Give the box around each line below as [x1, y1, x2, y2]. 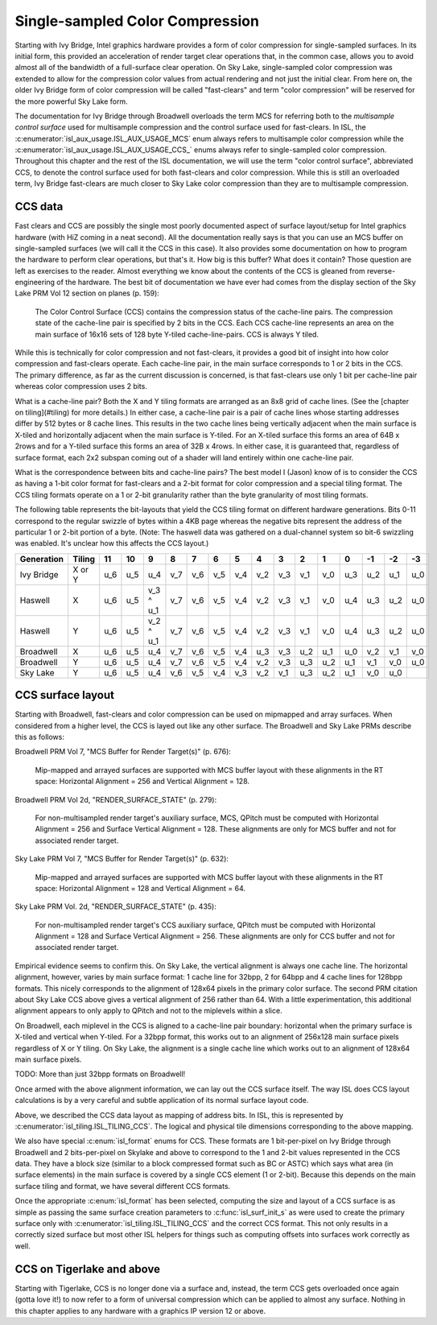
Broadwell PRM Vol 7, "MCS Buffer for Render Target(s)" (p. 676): [14, 747, 231, 757]
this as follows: [14, 732, 64, 741]
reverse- [366, 266, 396, 275]
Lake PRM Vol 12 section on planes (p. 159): [14, 288, 160, 298]
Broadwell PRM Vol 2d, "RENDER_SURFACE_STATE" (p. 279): [14, 795, 217, 804]
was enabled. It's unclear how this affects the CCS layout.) [14, 539, 209, 548]
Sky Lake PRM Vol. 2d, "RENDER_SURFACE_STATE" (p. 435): [14, 902, 216, 911]
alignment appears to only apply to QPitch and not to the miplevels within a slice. [14, 1006, 282, 1016]
